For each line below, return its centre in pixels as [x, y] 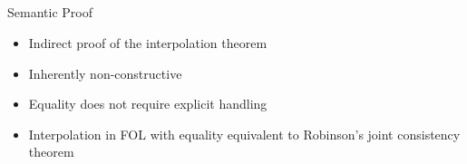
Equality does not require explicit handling [148, 104]
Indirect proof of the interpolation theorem [148, 42]
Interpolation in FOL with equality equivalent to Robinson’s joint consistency [244, 134]
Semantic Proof [50, 12]
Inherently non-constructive [105, 73]
